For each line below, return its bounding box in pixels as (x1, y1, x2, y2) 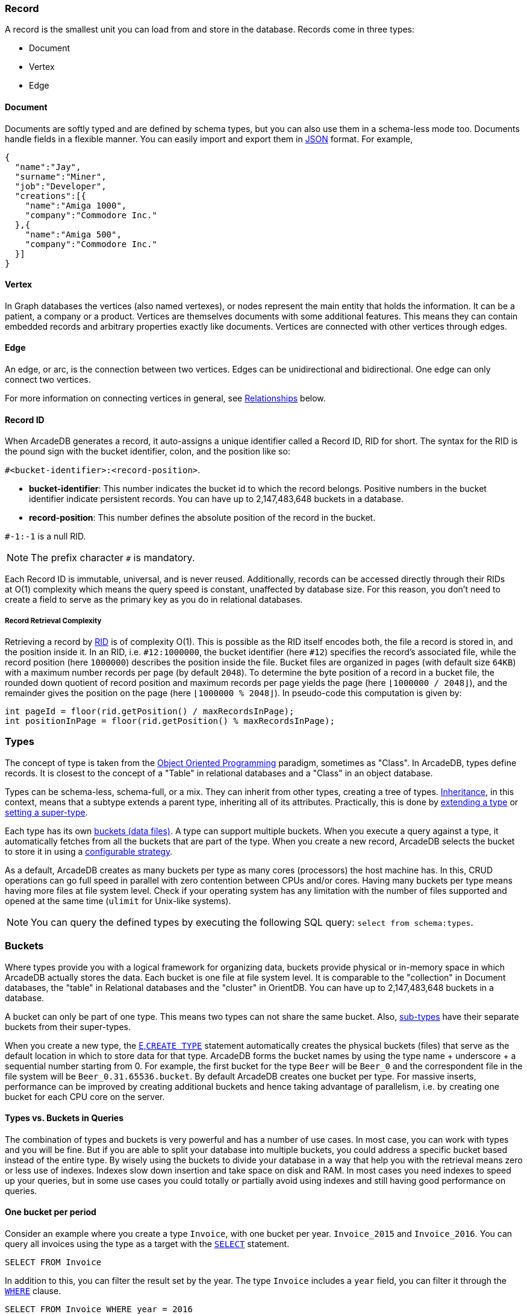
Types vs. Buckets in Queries (5, 1113, 124, 1124)
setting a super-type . (5, 806, 88, 817)
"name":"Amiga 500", (25, 229, 122, 239)
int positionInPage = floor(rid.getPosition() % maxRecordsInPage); (5, 716, 335, 726)
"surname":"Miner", (14, 171, 107, 181)
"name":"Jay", (14, 162, 81, 172)
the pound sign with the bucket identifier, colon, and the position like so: (5, 446, 290, 457)
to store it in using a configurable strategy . (5, 846, 173, 857)
